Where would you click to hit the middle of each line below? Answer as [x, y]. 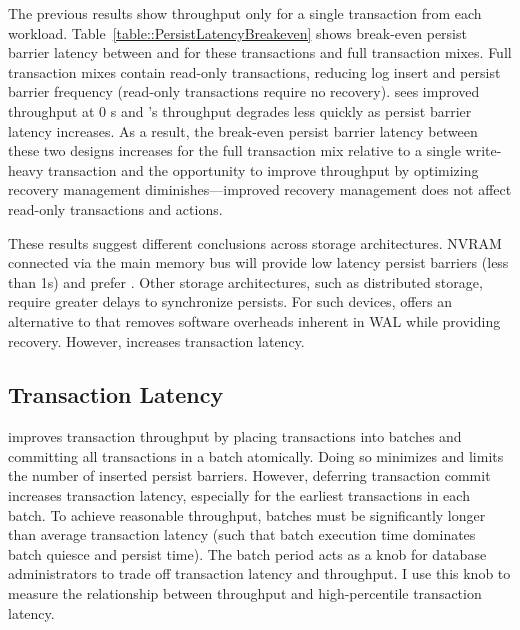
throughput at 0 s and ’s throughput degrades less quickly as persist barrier [240, 110]
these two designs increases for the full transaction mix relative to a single [234, 150]
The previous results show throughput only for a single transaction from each [245, 13]
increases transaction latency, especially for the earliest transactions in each [239, 495]
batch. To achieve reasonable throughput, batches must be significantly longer [247, 514]
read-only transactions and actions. [115, 208]
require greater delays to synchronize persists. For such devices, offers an [230, 301]
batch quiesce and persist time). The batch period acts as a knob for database [247, 553]
